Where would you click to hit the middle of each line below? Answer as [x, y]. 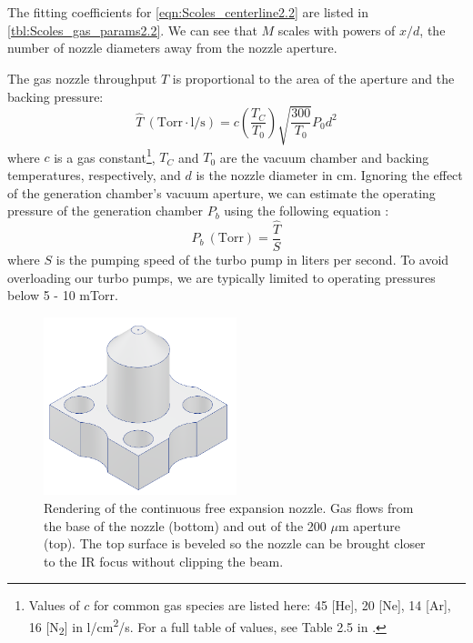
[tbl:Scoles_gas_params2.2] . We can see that [132, 30]
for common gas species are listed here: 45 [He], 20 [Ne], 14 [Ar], [272, 605]
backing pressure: [55, 96]
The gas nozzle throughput [82, 78]
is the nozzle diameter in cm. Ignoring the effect [329, 174]
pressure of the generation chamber [105, 211]
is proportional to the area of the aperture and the [313, 78]
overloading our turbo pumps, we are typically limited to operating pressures [221, 277]
